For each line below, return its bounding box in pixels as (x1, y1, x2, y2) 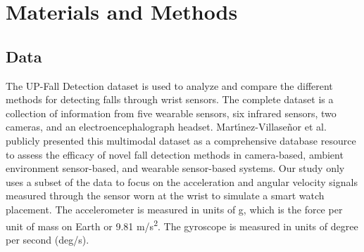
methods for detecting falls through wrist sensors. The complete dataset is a (6, 92, 334, 107)
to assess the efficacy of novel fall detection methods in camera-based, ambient (6, 147, 344, 161)
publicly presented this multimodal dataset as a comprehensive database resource (6, 133, 356, 147)
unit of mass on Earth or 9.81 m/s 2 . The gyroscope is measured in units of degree (6, 216, 358, 233)
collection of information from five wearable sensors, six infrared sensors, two (6, 105, 337, 120)
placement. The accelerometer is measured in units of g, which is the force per (6, 201, 343, 216)
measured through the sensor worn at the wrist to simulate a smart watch (6, 188, 325, 203)
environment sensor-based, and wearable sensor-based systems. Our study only (6, 161, 345, 175)
